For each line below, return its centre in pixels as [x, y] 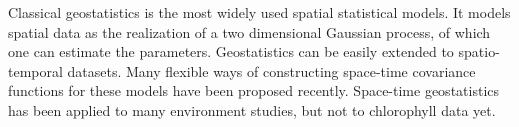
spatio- [479, 51]
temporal [35, 70]
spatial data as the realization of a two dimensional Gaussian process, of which [249, 31]
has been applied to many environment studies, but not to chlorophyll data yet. [252, 109]
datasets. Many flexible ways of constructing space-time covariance [271, 70]
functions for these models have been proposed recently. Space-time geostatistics [254, 90]
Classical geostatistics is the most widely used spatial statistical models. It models [259, 12]
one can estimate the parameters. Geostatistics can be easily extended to [231, 51]
